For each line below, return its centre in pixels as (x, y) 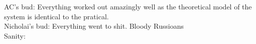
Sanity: (15, 35)
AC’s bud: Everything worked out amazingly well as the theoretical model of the (128, 6)
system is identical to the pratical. (56, 16)
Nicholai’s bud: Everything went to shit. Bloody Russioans (94, 26)
